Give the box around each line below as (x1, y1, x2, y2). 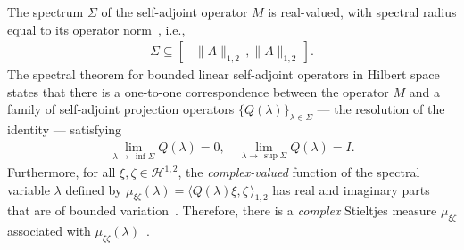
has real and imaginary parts (272, 180, 430, 198)
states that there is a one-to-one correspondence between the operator (7, 82, 389, 101)
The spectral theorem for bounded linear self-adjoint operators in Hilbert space (7, 65, 440, 84)
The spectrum (7, 3, 84, 20)
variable (7, 180, 50, 198)
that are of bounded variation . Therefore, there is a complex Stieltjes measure (7, 201, 437, 220)
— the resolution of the (317, 100, 445, 118)
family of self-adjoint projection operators (7, 100, 235, 118)
